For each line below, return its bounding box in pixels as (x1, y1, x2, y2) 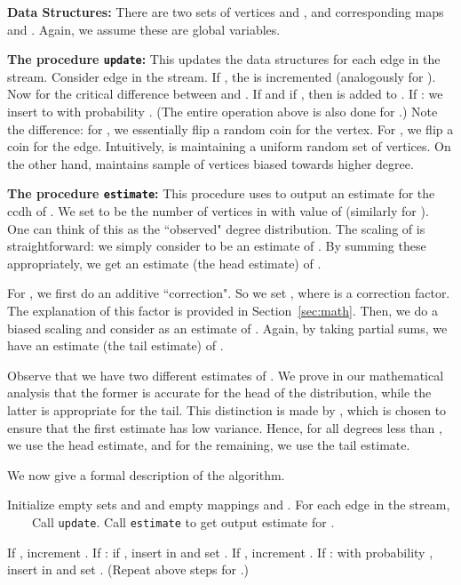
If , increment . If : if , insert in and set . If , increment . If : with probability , (7, 542, 433, 561)
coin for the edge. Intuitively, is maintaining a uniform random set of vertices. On (7, 137, 451, 156)
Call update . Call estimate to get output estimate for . (31, 512, 335, 531)
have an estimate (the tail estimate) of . (7, 336, 224, 355)
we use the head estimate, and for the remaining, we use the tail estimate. (7, 436, 410, 454)
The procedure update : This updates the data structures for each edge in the (7, 50, 441, 68)
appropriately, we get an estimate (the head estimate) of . (7, 253, 322, 272)
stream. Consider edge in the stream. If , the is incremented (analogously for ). (7, 67, 436, 85)
